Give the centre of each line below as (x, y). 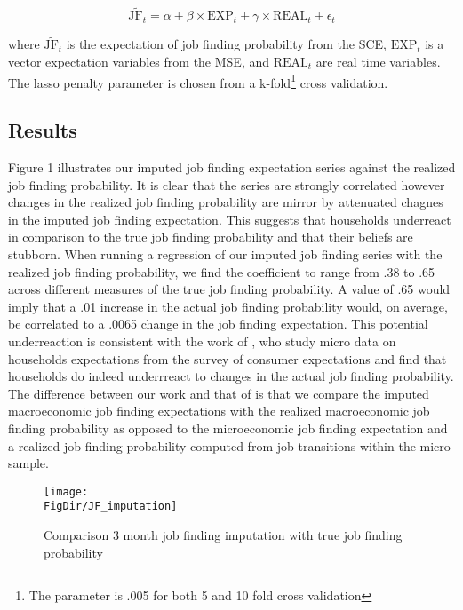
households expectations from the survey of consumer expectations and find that (228, 358)
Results (43, 130)
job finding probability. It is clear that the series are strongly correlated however (227, 184)
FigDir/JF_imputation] (111, 507)
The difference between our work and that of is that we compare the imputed (219, 393)
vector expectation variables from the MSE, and (139, 62)
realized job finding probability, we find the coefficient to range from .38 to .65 (222, 271)
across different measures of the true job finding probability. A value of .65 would (229, 289)
